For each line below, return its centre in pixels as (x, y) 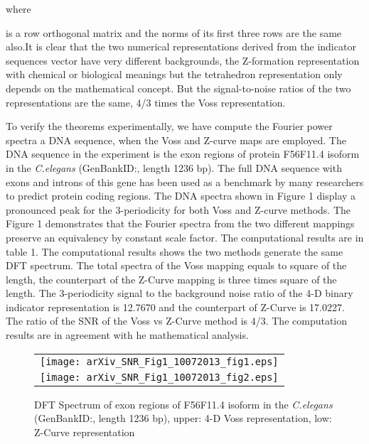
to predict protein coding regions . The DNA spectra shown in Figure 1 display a (181, 196)
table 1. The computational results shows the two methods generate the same (175, 251)
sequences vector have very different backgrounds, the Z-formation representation (183, 60)
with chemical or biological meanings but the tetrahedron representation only (174, 74)
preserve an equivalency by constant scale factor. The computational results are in (185, 237)
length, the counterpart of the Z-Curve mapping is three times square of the (171, 279)
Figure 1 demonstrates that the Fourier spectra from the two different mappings (180, 223)
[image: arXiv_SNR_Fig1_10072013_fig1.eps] (159, 361)
